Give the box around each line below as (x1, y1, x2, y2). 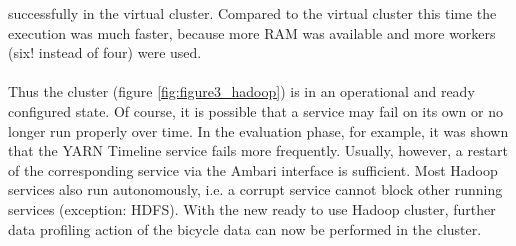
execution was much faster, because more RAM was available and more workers (8, 22, 496, 43)
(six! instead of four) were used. (8, 42, 202, 63)
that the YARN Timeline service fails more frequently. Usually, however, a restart (8, 140, 509, 161)
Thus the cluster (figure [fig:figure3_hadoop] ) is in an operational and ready (8, 81, 475, 102)
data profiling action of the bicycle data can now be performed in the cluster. (8, 218, 482, 239)
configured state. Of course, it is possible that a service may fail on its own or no (8, 100, 503, 121)
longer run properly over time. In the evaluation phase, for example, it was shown (8, 120, 509, 141)
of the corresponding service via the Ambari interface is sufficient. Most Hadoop (8, 159, 498, 180)
